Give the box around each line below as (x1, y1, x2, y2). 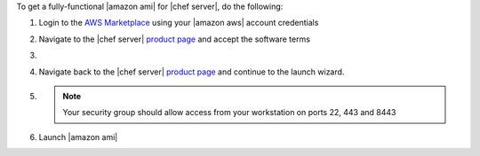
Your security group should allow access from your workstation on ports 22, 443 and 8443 (62, 107, 396, 118)
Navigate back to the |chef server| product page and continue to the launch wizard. (38, 66, 345, 77)
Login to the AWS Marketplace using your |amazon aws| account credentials (38, 18, 319, 28)
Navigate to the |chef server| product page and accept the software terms (38, 34, 311, 44)
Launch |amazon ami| (38, 131, 118, 142)
